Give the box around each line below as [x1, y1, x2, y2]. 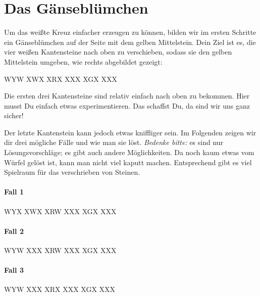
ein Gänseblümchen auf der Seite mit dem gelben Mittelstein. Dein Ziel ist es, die [4, 36, 256, 47]
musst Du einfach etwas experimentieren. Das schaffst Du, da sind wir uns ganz [4, 100, 250, 111]
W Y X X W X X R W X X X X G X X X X [4, 206, 117, 216]
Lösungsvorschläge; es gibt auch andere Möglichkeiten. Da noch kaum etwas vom [4, 147, 254, 158]
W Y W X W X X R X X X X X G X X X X [4, 73, 117, 84]
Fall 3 [4, 265, 24, 275]
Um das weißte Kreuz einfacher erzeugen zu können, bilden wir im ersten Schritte [4, 27, 256, 37]
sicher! [4, 110, 24, 121]
